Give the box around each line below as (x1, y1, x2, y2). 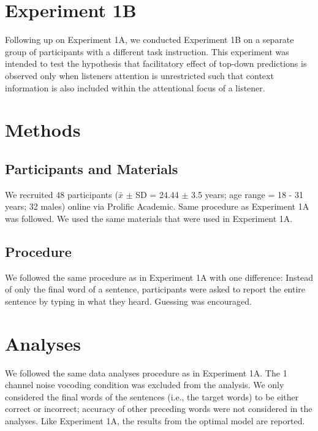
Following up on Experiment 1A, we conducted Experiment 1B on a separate (5, 33, 294, 46)
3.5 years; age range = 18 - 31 (191, 188, 303, 200)
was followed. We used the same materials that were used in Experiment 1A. (5, 212, 293, 224)
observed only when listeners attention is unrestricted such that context (5, 69, 274, 82)
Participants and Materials (5, 159, 178, 178)
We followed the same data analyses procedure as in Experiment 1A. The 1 (5, 366, 287, 379)
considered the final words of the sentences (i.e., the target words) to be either (5, 390, 299, 403)
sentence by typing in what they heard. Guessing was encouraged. (5, 294, 252, 307)
